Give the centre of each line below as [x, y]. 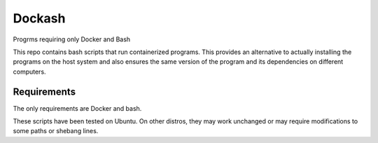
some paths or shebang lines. [56, 131]
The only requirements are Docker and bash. [77, 108]
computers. [29, 71]
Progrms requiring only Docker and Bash [72, 39]
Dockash [39, 18]
